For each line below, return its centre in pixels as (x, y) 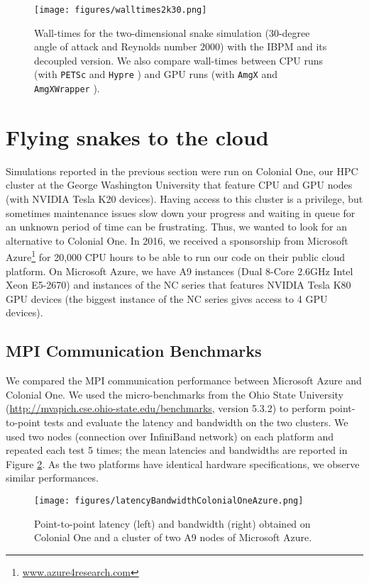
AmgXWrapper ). (67, 88)
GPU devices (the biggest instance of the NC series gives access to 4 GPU (167, 298)
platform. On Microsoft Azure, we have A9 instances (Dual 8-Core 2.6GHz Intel (180, 271)
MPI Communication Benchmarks (134, 351)
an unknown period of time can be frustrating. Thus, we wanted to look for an (177, 227)
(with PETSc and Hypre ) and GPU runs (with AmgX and (156, 74)
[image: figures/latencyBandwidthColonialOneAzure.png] (169, 501)
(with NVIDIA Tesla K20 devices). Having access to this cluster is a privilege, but (184, 199)
